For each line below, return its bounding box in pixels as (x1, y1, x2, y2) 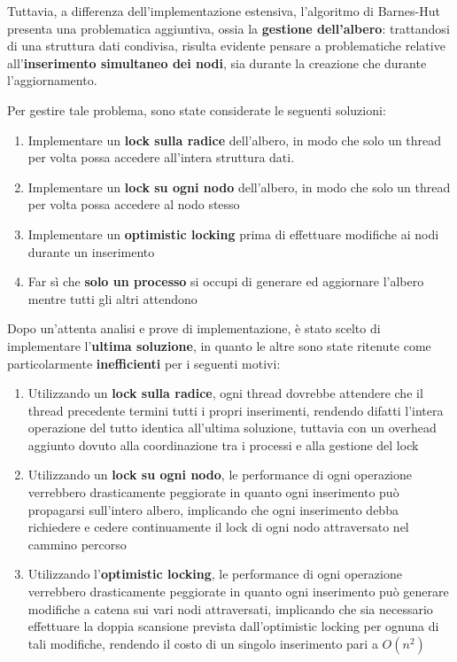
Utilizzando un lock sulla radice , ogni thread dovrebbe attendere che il (27, 384, 423, 402)
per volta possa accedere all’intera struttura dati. (27, 148, 295, 167)
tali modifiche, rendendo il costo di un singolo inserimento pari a (27, 634, 378, 652)
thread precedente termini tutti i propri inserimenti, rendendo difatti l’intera (27, 401, 444, 419)
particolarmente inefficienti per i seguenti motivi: (7, 354, 281, 372)
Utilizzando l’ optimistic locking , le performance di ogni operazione (27, 565, 402, 583)
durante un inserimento (27, 242, 155, 261)
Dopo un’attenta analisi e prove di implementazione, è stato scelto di (7, 319, 381, 338)
